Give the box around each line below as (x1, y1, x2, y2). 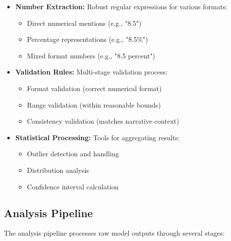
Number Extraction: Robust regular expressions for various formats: (15, 1, 228, 11)
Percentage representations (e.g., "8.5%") (27, 34, 148, 44)
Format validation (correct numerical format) (27, 83, 162, 93)
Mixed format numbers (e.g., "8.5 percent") (27, 50, 156, 60)
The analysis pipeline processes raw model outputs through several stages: (4, 228, 225, 238)
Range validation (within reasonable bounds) (27, 99, 161, 110)
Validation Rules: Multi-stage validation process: (15, 67, 168, 77)
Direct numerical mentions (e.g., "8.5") (27, 18, 142, 28)
